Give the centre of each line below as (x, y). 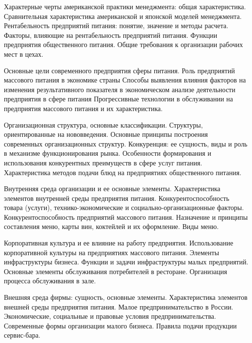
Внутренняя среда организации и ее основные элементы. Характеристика (112, 188)
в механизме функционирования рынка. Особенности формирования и (108, 153)
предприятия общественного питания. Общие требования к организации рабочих (124, 44)
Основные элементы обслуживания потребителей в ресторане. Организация (116, 271)
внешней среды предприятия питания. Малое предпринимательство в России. (119, 306)
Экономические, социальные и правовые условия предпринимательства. (110, 316)
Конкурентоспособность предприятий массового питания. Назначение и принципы (126, 217)
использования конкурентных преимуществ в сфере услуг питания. (103, 162)
